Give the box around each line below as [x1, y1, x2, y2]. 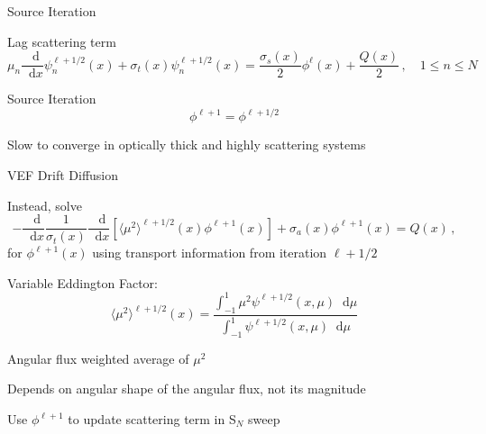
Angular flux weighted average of [7, 348, 189, 367]
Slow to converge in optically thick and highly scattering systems [7, 135, 366, 154]
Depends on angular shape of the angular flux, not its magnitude [7, 379, 366, 398]
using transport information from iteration [92, 243, 327, 262]
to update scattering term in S [68, 410, 236, 429]
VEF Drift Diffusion [7, 165, 119, 184]
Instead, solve [7, 195, 82, 214]
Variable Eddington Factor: [7, 273, 158, 292]
